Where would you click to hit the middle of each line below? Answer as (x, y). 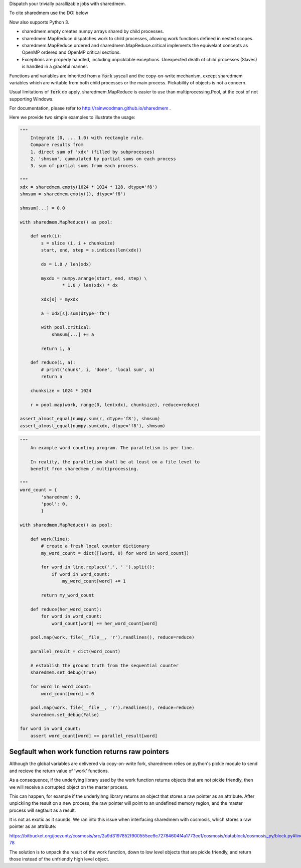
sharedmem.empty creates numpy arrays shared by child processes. (93, 31)
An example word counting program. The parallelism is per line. (112, 448)
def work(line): (50, 539)
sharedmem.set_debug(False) (65, 715)
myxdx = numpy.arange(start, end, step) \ (94, 278)
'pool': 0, (54, 504)
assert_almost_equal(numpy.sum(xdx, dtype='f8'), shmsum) (93, 426)
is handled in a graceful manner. (55, 67)
